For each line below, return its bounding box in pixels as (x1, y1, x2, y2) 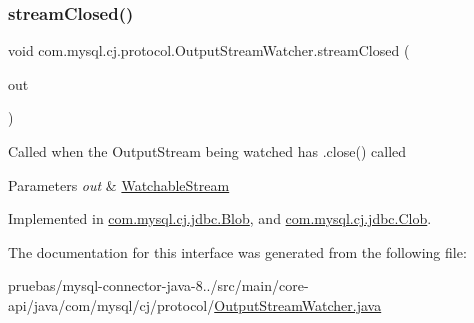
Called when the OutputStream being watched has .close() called (8, 141, 407, 161)
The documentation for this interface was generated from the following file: (8, 241, 467, 262)
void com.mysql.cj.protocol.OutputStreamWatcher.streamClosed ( (8, 40, 410, 61)
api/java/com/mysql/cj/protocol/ (8, 294, 215, 315)
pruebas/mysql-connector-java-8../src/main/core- (8, 275, 309, 296)
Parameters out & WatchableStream (8, 174, 230, 195)
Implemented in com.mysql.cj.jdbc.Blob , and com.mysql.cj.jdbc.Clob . (8, 208, 432, 229)
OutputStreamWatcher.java (214, 294, 382, 315)
